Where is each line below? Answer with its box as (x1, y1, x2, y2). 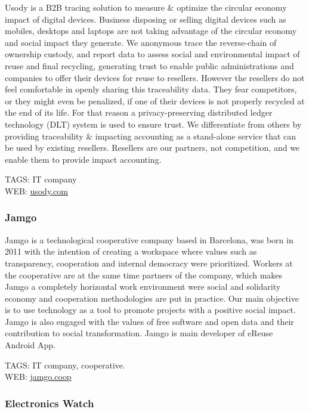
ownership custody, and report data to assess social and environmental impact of (5, 48, 300, 60)
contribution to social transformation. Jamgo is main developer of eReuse (5, 327, 273, 339)
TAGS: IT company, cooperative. (5, 358, 125, 371)
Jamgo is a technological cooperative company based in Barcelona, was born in (5, 233, 293, 246)
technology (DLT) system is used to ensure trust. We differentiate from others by (5, 117, 302, 130)
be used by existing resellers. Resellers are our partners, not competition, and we (5, 141, 300, 154)
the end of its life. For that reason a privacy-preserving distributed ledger (5, 106, 273, 119)
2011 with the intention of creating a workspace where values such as (5, 245, 257, 258)
